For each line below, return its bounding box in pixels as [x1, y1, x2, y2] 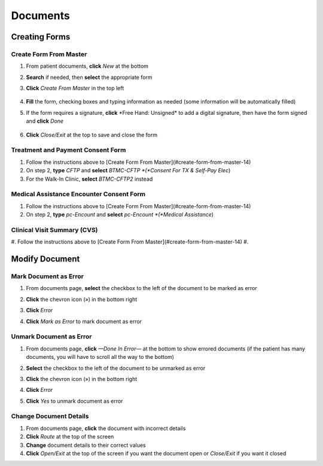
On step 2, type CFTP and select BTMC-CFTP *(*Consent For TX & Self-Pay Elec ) [26, 167, 231, 174]
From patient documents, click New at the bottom [26, 63, 149, 70]
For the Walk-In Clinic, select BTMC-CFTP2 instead [26, 175, 153, 182]
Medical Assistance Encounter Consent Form [11, 190, 146, 199]
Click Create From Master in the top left [26, 84, 124, 92]
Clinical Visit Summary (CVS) [11, 226, 98, 234]
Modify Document [11, 254, 80, 264]
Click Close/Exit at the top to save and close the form [26, 131, 158, 138]
